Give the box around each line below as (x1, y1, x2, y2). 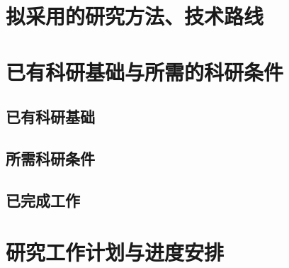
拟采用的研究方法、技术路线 (6, 1, 264, 30)
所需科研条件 (6, 147, 95, 169)
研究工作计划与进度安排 (6, 238, 225, 267)
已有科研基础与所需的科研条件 (6, 57, 284, 86)
